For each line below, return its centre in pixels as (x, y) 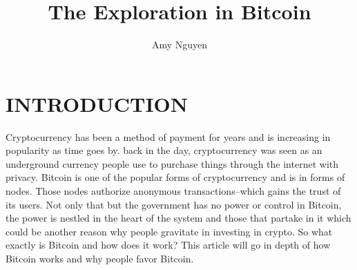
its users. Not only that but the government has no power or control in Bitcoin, (174, 204)
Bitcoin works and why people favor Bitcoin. (100, 258)
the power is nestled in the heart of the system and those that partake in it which (178, 218)
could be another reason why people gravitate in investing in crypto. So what (169, 231)
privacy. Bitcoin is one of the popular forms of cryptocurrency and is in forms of (175, 177)
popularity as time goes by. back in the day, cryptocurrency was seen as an (164, 150)
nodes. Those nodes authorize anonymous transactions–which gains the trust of (173, 191)
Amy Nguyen (180, 45)
